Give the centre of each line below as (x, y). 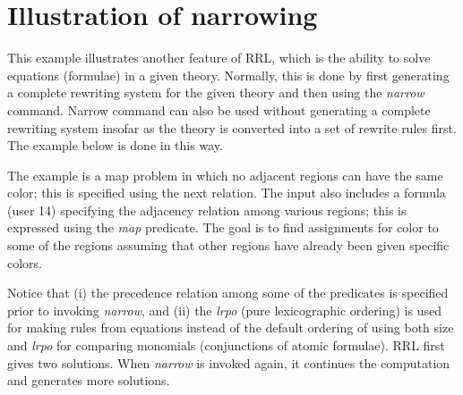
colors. (25, 262)
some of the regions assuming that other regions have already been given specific (228, 245)
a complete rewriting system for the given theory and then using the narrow (216, 92)
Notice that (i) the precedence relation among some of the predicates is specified (228, 293)
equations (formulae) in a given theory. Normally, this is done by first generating (228, 75)
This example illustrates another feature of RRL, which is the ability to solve (219, 58)
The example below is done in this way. (115, 145)
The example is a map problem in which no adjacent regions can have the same (225, 175)
